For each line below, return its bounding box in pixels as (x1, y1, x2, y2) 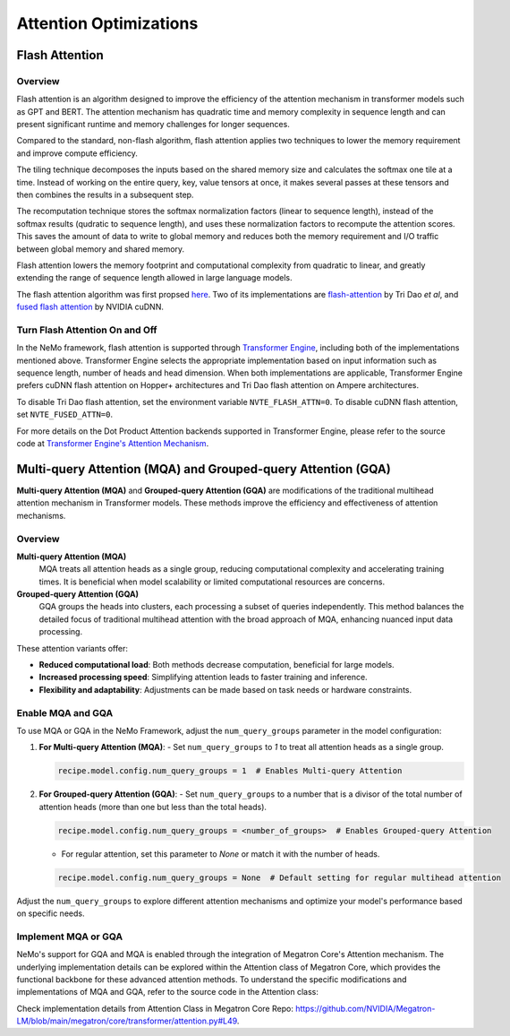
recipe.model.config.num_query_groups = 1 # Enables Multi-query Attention (57, 766, 403, 776)
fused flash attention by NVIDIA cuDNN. (16, 301, 165, 313)
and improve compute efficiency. (16, 148, 138, 159)
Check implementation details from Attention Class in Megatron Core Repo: (16, 1003, 294, 1014)
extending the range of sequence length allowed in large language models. (16, 272, 293, 283)
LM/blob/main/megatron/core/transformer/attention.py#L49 (16, 1015, 237, 1026)
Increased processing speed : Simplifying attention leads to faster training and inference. (38, 672, 368, 683)
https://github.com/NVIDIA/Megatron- (295, 1003, 436, 1014)
